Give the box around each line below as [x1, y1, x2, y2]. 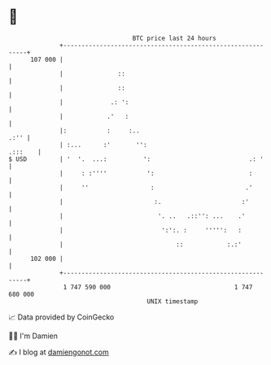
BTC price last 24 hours [132, 34, 217, 42]
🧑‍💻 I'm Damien [8, 331, 59, 341]
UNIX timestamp [146, 297, 199, 306]
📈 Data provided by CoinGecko [8, 312, 115, 322]
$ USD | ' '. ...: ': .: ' [8, 154, 264, 163]
